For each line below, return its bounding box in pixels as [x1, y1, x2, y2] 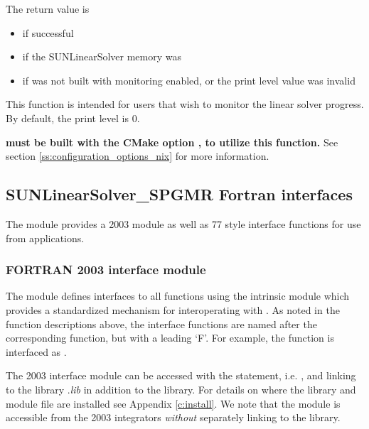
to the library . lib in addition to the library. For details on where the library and [6, 381, 356, 396]
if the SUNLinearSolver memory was [22, 49, 182, 64]
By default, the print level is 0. [6, 110, 140, 125]
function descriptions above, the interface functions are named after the [6, 316, 317, 331]
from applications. [6, 230, 85, 245]
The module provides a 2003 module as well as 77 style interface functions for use [6, 216, 361, 231]
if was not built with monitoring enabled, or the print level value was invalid [22, 72, 355, 87]
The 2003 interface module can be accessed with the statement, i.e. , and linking [6, 368, 356, 383]
